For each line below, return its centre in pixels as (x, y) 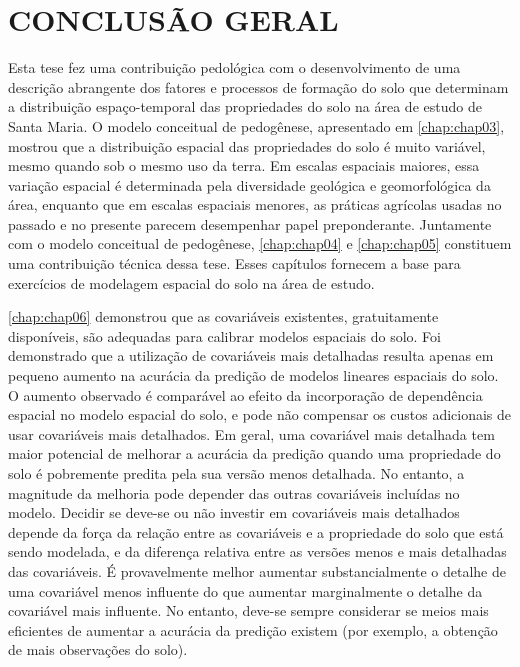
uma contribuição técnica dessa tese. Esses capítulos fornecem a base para (234, 263)
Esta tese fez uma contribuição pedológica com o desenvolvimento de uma (234, 67)
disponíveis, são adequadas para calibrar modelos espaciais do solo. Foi (224, 335)
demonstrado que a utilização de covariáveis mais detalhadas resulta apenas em (251, 355)
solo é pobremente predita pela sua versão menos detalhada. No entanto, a (236, 473)
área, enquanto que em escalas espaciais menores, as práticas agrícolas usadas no (255, 204)
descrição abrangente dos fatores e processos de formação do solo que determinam (258, 86)
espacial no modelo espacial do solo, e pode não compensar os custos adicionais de (260, 414)
